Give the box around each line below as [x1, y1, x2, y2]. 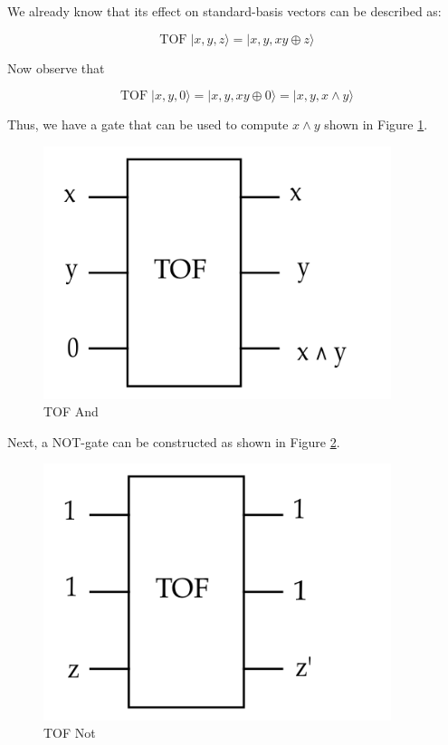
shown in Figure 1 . [324, 115, 428, 134]
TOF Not [43, 723, 96, 742]
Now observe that [7, 58, 105, 77]
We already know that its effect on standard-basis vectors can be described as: [7, 2, 442, 20]
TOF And [43, 402, 99, 421]
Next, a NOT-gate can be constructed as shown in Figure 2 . [7, 432, 340, 451]
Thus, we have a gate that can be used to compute [7, 115, 289, 134]
